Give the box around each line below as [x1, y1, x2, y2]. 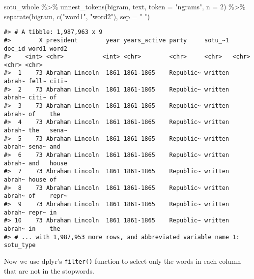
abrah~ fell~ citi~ [4, 78, 67, 85]
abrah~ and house [4, 159, 67, 167]
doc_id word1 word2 [4, 45, 67, 52]
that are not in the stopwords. [4, 265, 94, 276]
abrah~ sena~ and [4, 143, 60, 151]
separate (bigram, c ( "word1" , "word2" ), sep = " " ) [4, 11, 150, 21]
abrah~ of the [4, 110, 60, 118]
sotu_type [4, 242, 36, 249]
